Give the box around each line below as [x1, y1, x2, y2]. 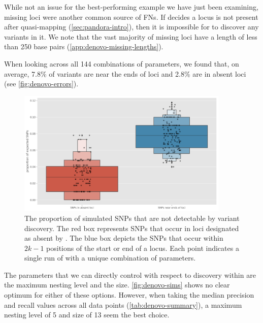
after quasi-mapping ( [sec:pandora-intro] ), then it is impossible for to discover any [4, 21, 259, 32]
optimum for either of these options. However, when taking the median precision [4, 289, 254, 300]
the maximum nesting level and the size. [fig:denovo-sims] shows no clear [4, 279, 230, 290]
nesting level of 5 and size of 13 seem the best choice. [4, 309, 170, 320]
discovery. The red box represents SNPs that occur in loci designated [24, 222, 239, 233]
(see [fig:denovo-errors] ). [4, 78, 79, 89]
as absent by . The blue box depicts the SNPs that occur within [24, 233, 223, 243]
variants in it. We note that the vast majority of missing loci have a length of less [4, 31, 257, 42]
